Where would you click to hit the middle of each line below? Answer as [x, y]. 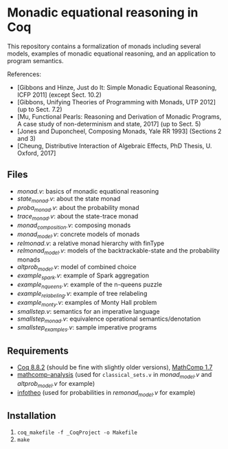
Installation [32, 416]
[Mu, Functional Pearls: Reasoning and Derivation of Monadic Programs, [119, 116]
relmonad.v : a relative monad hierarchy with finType [91, 243]
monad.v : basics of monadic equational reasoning [88, 191]
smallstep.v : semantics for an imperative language [88, 311]
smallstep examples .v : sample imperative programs [87, 329]
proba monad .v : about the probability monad [78, 208]
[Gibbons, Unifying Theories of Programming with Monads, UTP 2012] [116, 102]
